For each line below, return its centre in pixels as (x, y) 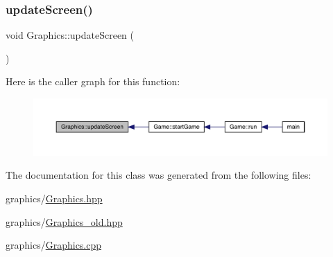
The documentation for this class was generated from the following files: (159, 175)
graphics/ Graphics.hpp (54, 198)
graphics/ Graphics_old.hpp (64, 221)
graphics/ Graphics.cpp (54, 245)
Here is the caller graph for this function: (93, 81)
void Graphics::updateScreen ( (70, 35)
